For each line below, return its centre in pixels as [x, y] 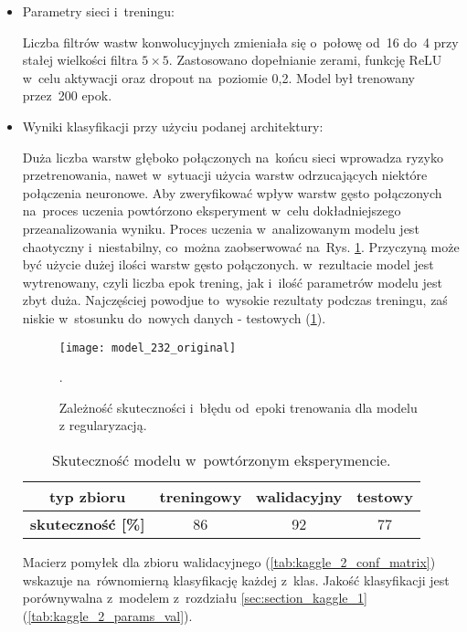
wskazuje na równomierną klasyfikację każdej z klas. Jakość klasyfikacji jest [236, 579]
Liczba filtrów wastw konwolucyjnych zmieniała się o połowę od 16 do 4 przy [240, 42]
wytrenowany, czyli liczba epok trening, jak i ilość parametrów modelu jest [232, 282]
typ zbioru [88, 496]
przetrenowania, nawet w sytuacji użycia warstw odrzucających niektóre [225, 175]
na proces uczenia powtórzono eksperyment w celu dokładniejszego [212, 211]
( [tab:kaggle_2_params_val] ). [107, 615]
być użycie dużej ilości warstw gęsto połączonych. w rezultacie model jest [228, 264]
